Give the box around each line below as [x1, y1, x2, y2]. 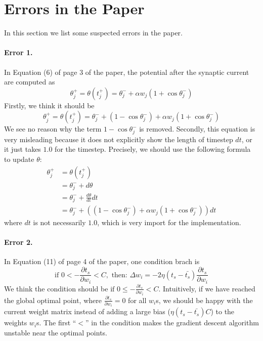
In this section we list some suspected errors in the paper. [4, 27, 183, 38]
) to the [210, 306, 235, 317]
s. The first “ [36, 317, 76, 328]
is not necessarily [33, 217, 86, 228]
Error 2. [4, 237, 33, 247]
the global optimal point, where [4, 294, 102, 305]
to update [4, 153, 34, 164]
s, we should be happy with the [156, 294, 253, 305]
